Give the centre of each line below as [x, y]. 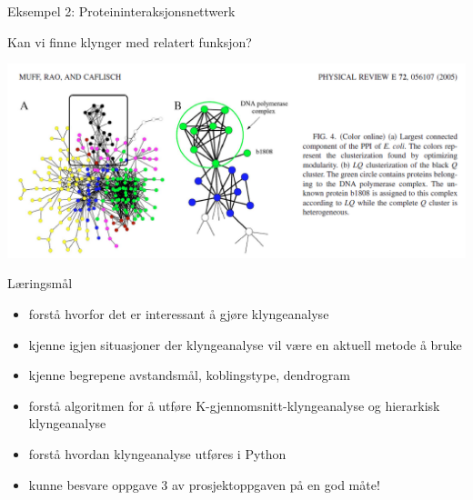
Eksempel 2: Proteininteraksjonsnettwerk [121, 11]
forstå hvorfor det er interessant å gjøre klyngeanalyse [179, 313]
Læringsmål [40, 283]
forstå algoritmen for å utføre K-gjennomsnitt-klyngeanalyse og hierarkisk [234, 405]
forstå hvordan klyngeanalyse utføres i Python [157, 453]
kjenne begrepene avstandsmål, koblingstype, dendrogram [189, 375]
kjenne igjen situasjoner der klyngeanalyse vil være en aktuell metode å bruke [245, 344]
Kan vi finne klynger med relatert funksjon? [130, 41]
